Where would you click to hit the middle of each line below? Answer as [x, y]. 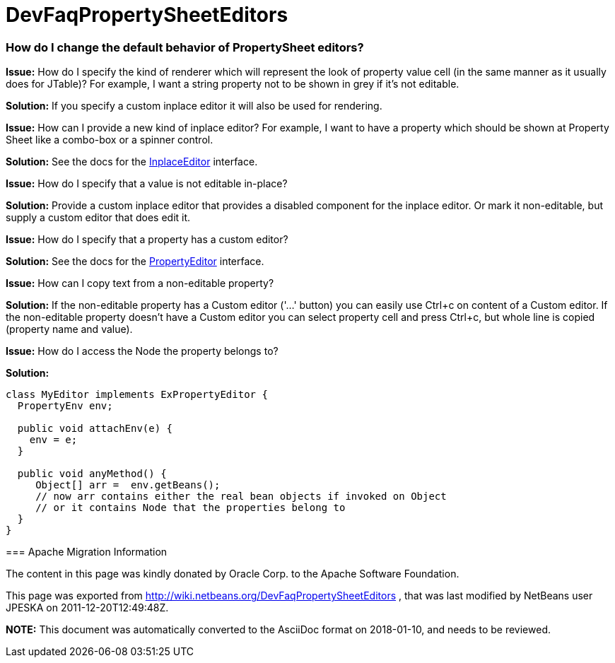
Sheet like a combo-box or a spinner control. [110, 140]
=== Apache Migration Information [87, 552]
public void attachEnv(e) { [95, 429]
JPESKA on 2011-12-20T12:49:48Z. [87, 608]
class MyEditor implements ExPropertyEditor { [137, 395]
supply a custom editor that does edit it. [98, 218]
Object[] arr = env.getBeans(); [128, 485]
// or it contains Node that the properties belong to [191, 508]
